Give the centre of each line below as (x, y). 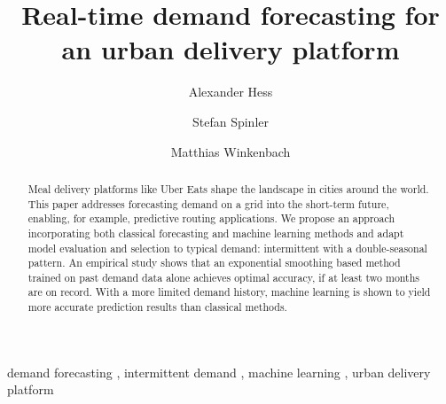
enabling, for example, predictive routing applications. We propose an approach (211, 218)
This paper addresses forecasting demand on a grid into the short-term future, (208, 203)
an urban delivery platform (231, 49)
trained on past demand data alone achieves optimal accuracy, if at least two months (224, 277)
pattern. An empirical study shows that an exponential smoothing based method (214, 263)
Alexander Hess (231, 92)
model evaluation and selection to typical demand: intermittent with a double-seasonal (227, 248)
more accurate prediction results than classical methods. (157, 307)
